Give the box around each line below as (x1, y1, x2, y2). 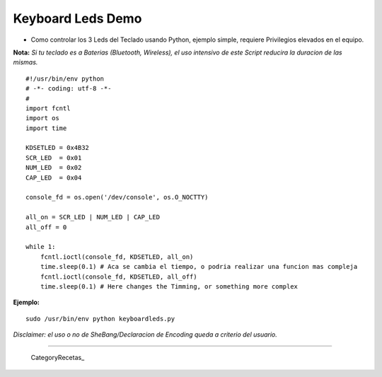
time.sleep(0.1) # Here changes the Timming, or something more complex (40, 282, 299, 290)
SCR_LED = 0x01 (25, 153, 82, 162)
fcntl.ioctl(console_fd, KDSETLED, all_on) (40, 253, 194, 261)
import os (25, 114, 59, 122)
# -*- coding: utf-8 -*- (25, 85, 112, 93)
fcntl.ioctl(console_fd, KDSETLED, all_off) (40, 272, 197, 281)
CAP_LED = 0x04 (25, 173, 82, 182)
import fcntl (25, 104, 71, 112)
